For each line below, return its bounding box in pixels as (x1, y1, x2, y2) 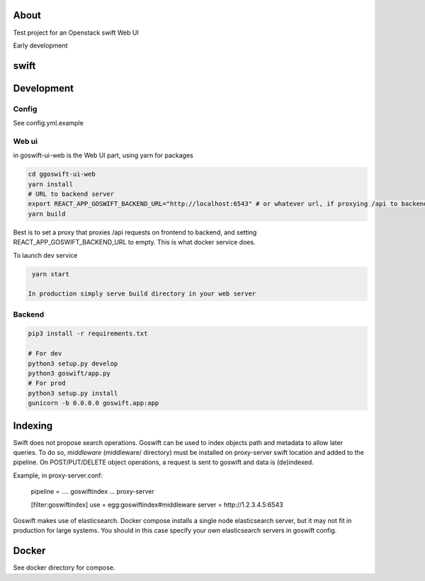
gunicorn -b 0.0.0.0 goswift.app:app (28, 399, 159, 407)
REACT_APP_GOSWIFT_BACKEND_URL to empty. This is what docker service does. (13, 238, 256, 247)
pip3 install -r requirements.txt (28, 329, 148, 338)
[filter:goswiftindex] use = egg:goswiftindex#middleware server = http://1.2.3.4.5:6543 (30, 500, 283, 509)
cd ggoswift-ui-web (28, 170, 96, 179)
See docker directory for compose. (13, 563, 115, 572)
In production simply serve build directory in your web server (28, 290, 256, 298)
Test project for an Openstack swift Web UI (13, 28, 140, 37)
